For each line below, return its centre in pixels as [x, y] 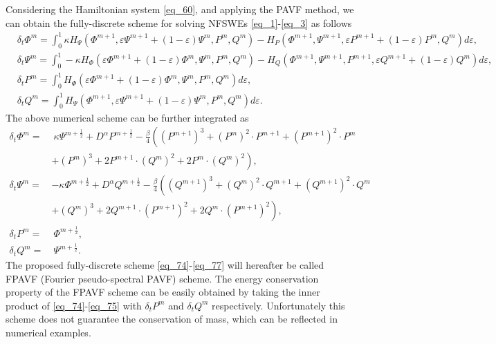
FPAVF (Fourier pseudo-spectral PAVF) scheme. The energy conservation [162, 278]
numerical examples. [48, 332]
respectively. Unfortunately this [278, 305]
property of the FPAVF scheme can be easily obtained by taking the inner [163, 292]
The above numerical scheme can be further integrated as [127, 117]
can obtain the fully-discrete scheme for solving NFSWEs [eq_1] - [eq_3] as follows [179, 22]
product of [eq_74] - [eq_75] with [74, 305]
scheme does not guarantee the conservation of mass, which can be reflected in [172, 319]
